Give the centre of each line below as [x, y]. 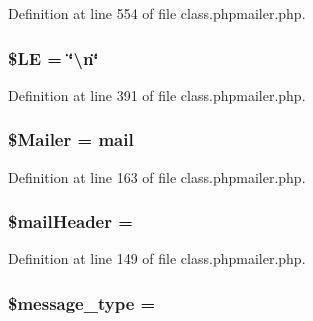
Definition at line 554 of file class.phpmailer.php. [157, 13]
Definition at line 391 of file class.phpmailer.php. [157, 94]
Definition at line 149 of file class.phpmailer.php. [157, 258]
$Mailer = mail [71, 139]
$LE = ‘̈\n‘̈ [53, 57]
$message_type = [82, 302]
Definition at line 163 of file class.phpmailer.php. [157, 176]
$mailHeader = [70, 221]
